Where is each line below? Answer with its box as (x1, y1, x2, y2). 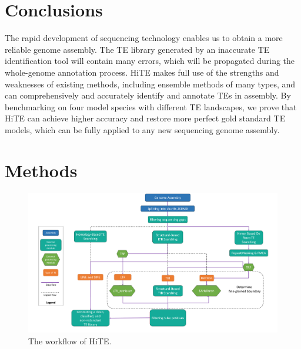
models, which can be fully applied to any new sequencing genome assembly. (5, 123, 280, 135)
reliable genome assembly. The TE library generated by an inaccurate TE (5, 43, 270, 55)
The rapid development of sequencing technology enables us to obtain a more (5, 32, 283, 44)
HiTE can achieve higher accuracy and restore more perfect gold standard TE (5, 112, 286, 124)
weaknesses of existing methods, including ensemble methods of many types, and (5, 77, 296, 90)
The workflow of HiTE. (28, 334, 112, 347)
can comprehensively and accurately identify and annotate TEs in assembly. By (5, 89, 291, 101)
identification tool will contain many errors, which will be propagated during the (5, 55, 295, 67)
